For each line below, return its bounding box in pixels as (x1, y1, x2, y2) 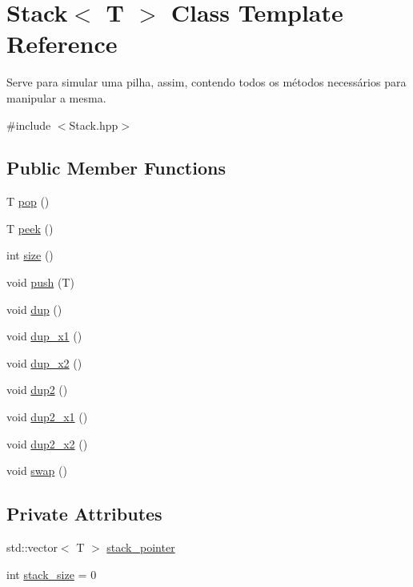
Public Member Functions (6, 155, 226, 180)
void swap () (6, 462, 67, 479)
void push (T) (6, 274, 74, 291)
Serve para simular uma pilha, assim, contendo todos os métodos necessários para (6, 74, 407, 90)
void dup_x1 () (6, 328, 82, 344)
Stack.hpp (69, 116, 118, 133)
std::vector (6, 539, 58, 556)
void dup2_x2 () (6, 435, 88, 452)
